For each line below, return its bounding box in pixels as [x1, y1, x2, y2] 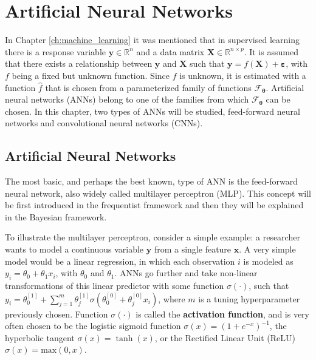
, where [158, 292, 185, 305]
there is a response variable [5, 45, 106, 58]
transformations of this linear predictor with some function [5, 279, 224, 292]
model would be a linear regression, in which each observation [5, 254, 235, 267]
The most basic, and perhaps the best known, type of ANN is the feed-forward [5, 175, 298, 188]
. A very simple [239, 243, 296, 256]
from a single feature [154, 243, 232, 256]
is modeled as [243, 254, 294, 267]
